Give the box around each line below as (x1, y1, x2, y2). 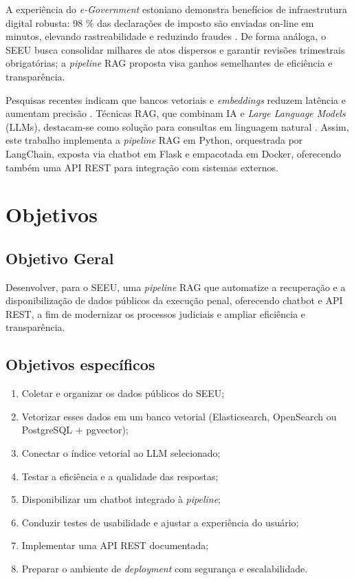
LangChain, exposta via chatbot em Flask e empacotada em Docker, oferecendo (5, 146, 342, 160)
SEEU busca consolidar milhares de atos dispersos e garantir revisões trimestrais (5, 42, 345, 56)
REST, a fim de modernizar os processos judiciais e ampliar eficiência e (5, 306, 306, 321)
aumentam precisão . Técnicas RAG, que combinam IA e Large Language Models (5, 106, 346, 120)
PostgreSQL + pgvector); (21, 422, 129, 437)
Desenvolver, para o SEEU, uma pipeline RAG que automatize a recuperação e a (5, 279, 346, 294)
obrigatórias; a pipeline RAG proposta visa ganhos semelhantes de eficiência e (5, 56, 333, 70)
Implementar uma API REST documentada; (21, 538, 209, 552)
